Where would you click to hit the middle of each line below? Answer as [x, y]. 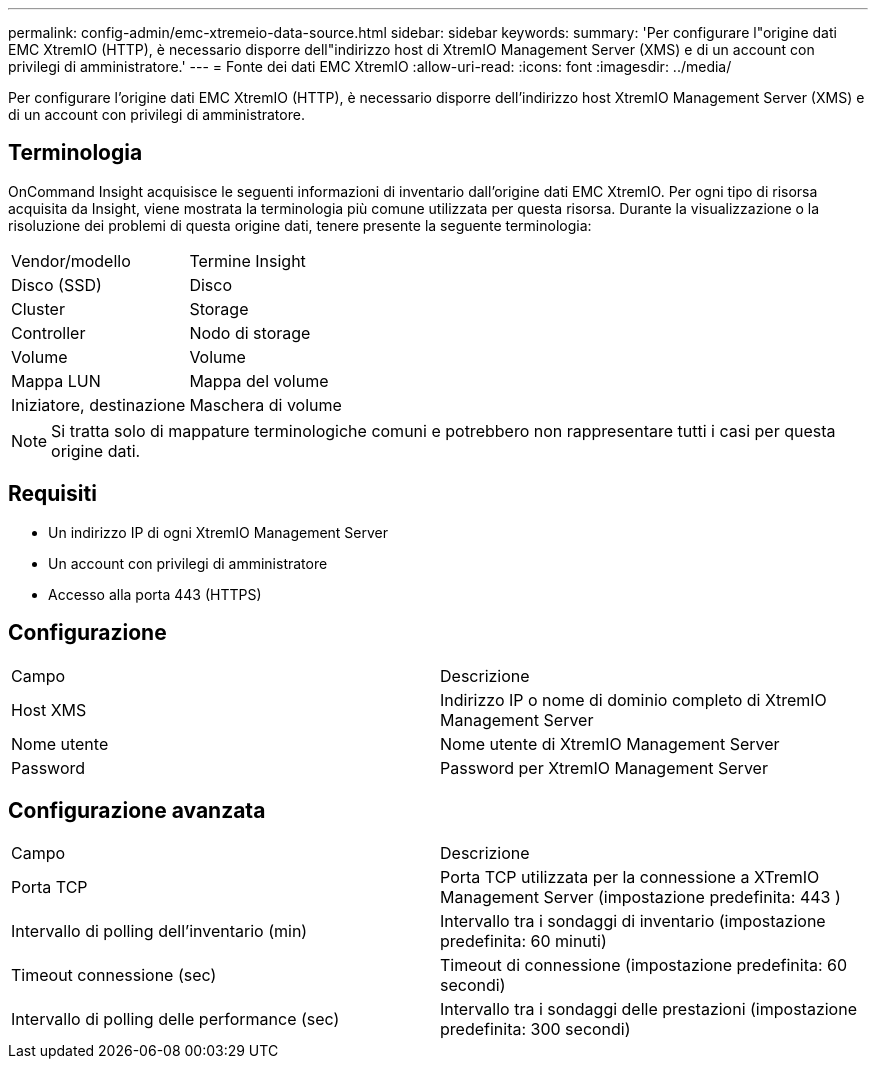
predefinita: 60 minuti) [523, 941]
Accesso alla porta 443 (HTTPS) [155, 594]
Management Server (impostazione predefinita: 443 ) [640, 897]
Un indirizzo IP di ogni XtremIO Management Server [218, 532]
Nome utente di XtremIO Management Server [610, 743]
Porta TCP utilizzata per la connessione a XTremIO [630, 877]
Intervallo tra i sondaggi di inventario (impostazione [633, 921]
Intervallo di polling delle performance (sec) [175, 1019]
